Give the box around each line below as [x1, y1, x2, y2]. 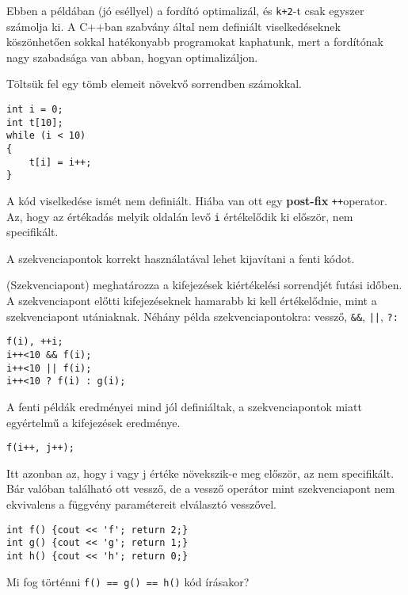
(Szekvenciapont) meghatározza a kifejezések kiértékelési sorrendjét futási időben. [6, 277, 402, 293]
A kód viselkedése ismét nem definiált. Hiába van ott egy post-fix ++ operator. [6, 192, 387, 208]
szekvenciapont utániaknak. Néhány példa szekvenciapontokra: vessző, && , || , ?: [6, 307, 398, 324]
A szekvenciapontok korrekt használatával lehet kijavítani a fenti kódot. [6, 250, 355, 266]
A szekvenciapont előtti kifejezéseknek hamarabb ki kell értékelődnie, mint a [6, 292, 377, 309]
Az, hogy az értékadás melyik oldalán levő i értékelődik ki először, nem [6, 208, 353, 224]
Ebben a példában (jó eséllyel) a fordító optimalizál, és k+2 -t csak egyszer [6, 2, 364, 18]
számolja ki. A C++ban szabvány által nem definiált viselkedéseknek [6, 17, 341, 34]
